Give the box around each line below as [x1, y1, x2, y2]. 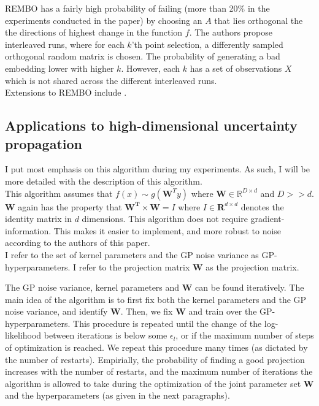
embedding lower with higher [5, 61, 114, 74]
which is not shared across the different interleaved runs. [5, 74, 217, 86]
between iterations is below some [44, 329, 167, 342]
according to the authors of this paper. [5, 236, 150, 249]
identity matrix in [5, 212, 72, 225]
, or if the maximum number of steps [175, 329, 314, 342]
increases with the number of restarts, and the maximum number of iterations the [5, 365, 313, 378]
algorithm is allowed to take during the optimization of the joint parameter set [5, 377, 301, 389]
